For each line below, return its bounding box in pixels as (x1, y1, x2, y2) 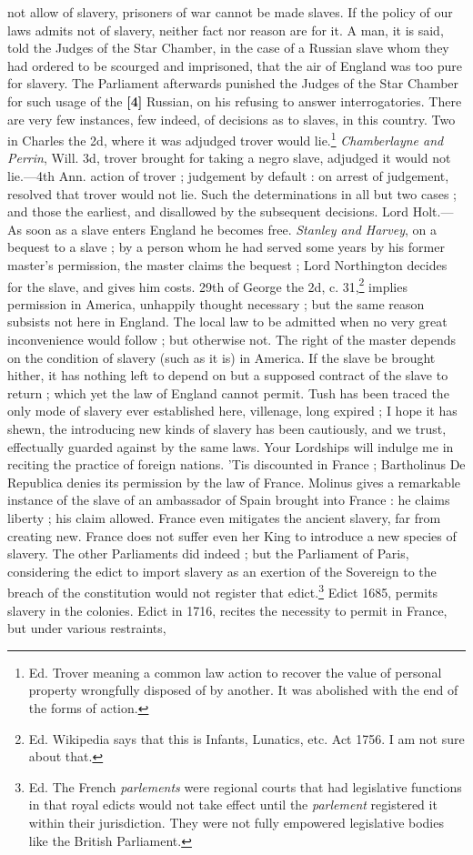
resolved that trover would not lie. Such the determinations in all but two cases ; (7, 184, 457, 203)
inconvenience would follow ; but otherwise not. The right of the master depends (7, 330, 457, 348)
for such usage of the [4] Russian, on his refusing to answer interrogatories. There (7, 91, 462, 110)
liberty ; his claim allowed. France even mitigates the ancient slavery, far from (7, 508, 441, 527)
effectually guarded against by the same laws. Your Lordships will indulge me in (7, 437, 454, 456)
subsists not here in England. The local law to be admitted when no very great (7, 312, 448, 331)
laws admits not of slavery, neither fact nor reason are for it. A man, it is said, (7, 20, 444, 39)
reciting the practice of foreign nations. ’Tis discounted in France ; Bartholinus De (7, 455, 466, 474)
